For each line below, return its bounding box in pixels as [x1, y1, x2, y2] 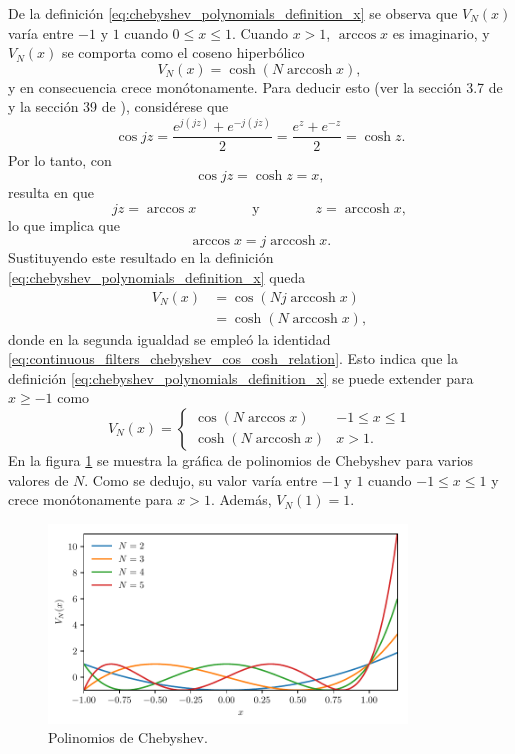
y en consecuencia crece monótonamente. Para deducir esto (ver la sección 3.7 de [8, 76, 503, 97]
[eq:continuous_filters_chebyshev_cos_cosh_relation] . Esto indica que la [8, 348, 458, 369]
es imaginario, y [392, 22, 490, 43]
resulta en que [8, 182, 95, 203]
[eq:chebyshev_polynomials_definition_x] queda [8, 266, 306, 287]
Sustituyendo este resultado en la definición [8, 247, 274, 268]
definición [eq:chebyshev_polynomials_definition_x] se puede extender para [8, 367, 474, 388]
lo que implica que [8, 214, 120, 235]
